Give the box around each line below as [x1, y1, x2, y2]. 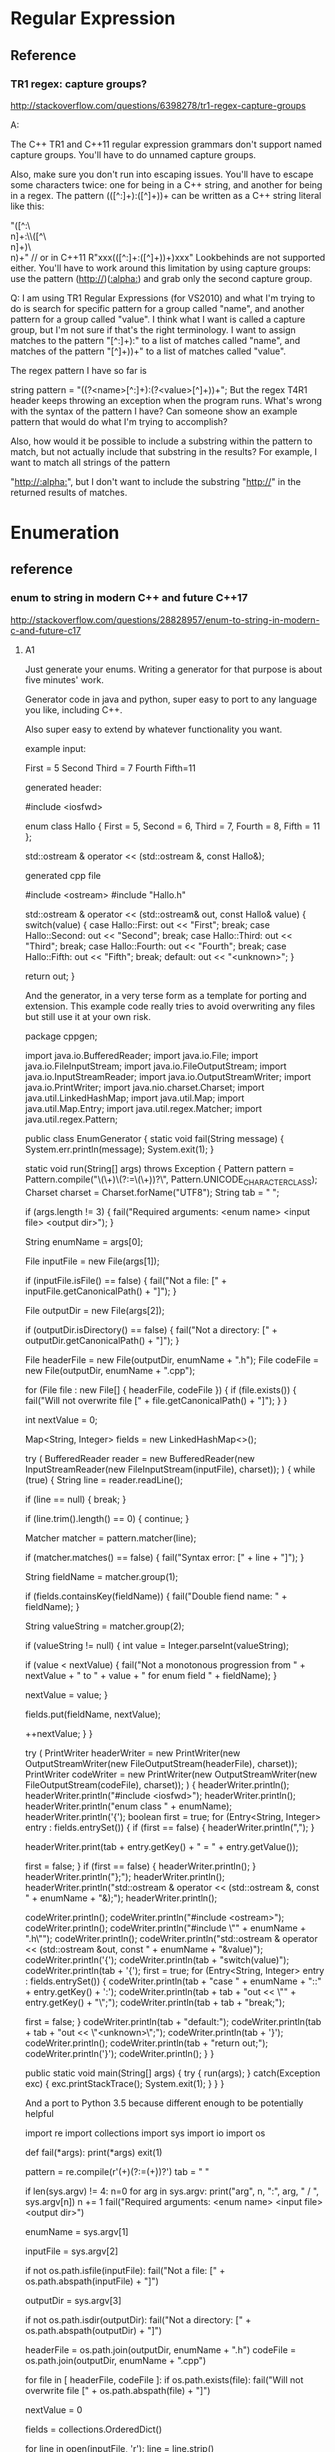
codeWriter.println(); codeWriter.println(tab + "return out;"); [24, 2037, 269, 2049]
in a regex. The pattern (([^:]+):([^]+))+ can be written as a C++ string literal [10, 189, 322, 201]
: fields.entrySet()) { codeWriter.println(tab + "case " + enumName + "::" [24, 1975, 322, 1987]
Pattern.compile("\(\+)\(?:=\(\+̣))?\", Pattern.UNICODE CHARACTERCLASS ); [24, 1173, 318, 1187]
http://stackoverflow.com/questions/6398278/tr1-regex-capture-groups [10, 99, 307, 111]
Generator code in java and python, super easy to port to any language [24, 693, 318, 705]
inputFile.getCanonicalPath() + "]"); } [24, 1285, 177, 1297]
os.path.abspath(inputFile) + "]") [24, 2275, 160, 2287]
